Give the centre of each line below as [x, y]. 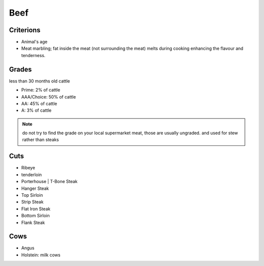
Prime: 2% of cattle [41, 90]
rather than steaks [41, 140]
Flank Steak [33, 223]
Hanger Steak [35, 188]
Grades [20, 69]
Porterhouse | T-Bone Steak [49, 182]
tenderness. [33, 55]
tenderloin [32, 174]
